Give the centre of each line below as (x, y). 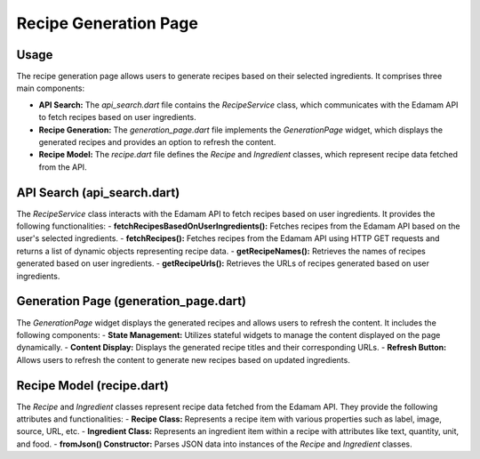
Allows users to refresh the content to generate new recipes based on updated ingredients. (183, 359)
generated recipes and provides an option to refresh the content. (157, 142)
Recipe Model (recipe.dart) (92, 386)
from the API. (63, 167)
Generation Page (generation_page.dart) (131, 301)
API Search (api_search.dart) (98, 193)
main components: (50, 88)
